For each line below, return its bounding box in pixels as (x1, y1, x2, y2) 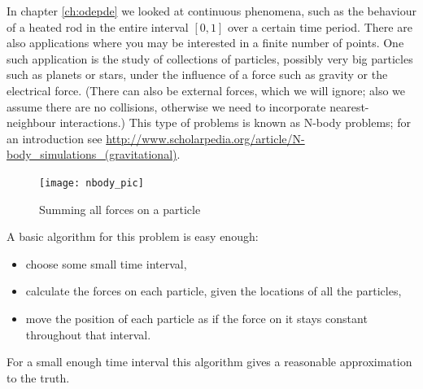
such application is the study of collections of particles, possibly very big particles (7, 50, 413, 67)
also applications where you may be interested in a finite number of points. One (7, 34, 404, 51)
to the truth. (7, 369, 70, 386)
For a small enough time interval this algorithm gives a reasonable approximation (7, 353, 412, 370)
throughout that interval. (25, 326, 151, 343)
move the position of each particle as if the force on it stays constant (25, 309, 368, 326)
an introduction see (7, 129, 102, 146)
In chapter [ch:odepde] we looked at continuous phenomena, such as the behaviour (7, 2, 416, 19)
